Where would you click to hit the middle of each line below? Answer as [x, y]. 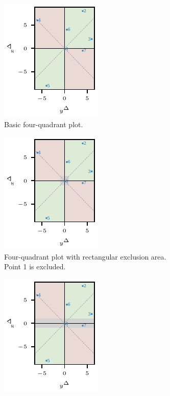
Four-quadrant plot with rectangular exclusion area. [85, 256]
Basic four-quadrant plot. [44, 124]
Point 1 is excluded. [35, 266]
